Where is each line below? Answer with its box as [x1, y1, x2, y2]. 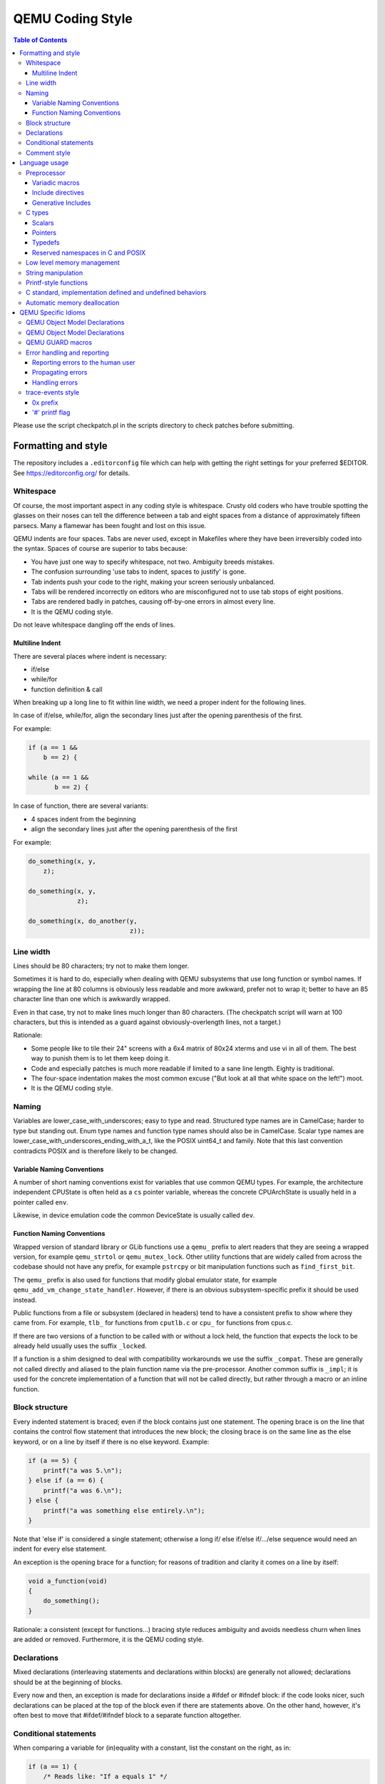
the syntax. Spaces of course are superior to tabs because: [13, 544, 188, 553]
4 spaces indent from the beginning [31, 814, 136, 823]
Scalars [32, 218, 54, 227]
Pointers [32, 228, 57, 237]
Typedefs [32, 238, 60, 247]
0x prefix [32, 398, 58, 407]
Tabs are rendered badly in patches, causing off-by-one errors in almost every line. [31, 597, 276, 606]
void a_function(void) [28, 1577, 108, 1585]
